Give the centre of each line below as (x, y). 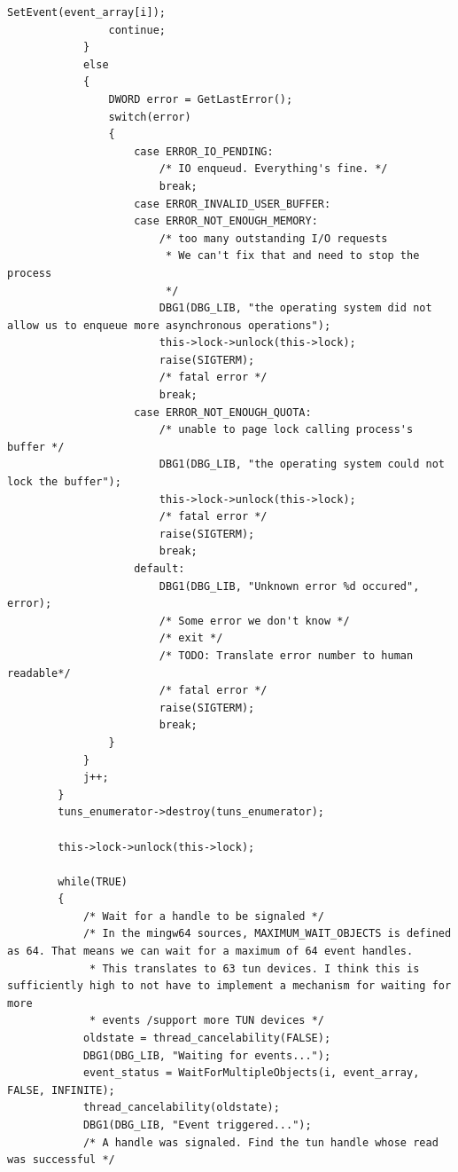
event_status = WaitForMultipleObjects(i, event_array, (251, 1073)
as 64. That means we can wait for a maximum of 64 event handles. (210, 952)
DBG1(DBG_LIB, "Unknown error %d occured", (289, 586)
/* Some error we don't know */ (254, 621)
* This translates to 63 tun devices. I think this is (255, 968)
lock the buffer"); (64, 482)
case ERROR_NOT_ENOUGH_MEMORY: (226, 221)
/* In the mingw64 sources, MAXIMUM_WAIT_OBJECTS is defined (267, 934)
